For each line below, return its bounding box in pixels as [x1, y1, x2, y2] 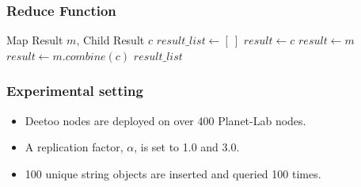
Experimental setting [6, 81, 143, 101]
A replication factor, [25, 139, 123, 155]
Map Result [6, 32, 63, 48]
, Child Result [76, 32, 145, 48]
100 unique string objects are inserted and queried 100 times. [25, 165, 321, 181]
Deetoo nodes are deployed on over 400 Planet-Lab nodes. [25, 112, 306, 128]
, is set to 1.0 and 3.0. [134, 139, 240, 155]
